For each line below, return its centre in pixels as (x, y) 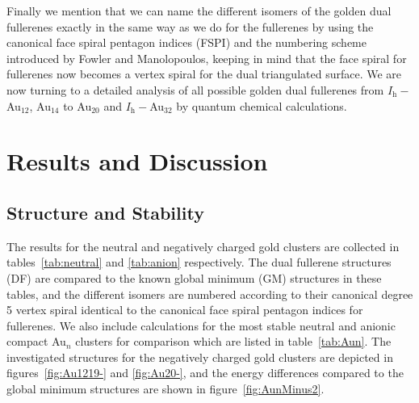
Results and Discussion (137, 161)
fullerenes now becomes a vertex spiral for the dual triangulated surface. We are (204, 74)
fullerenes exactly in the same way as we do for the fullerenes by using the (190, 26)
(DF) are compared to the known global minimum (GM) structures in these (194, 277)
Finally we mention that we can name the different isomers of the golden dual (199, 10)
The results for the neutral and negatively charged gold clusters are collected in (203, 246)
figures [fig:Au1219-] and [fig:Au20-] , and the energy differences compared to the (205, 373)
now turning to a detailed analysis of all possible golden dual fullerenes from (195, 89)
